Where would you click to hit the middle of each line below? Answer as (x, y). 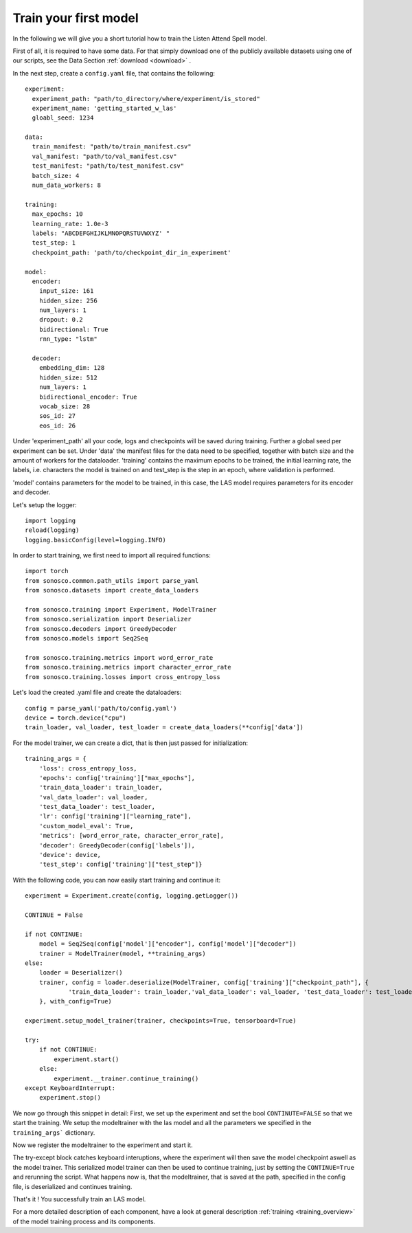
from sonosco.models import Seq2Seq (87, 638)
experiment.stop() (70, 1098)
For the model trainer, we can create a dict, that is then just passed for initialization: (130, 743)
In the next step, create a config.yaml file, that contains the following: (114, 73)
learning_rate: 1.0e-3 (70, 224)
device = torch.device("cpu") (76, 718)
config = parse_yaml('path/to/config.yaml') (101, 708)
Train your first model (76, 18)
